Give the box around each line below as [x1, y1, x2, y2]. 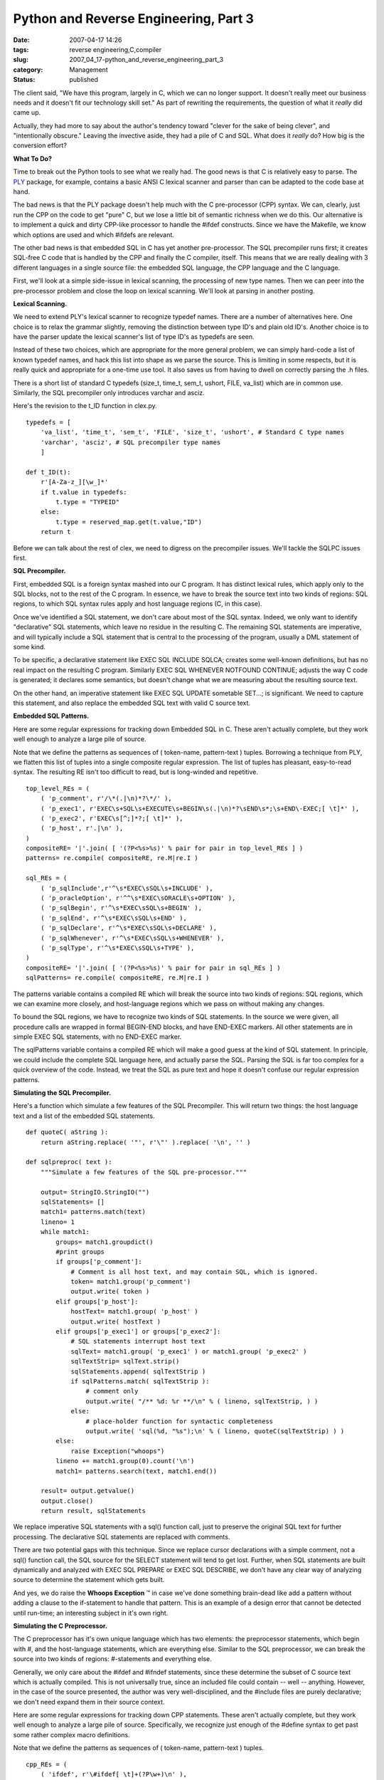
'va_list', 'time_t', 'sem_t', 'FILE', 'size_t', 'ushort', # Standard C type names [40, 428, 345, 436]
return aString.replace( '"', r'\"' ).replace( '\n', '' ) [40, 1138, 251, 1146]
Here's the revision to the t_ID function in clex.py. [13, 402, 157, 410]
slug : [13, 56, 28, 64]
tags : [13, 45, 29, 53]
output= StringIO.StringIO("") [40, 1188, 150, 1196]
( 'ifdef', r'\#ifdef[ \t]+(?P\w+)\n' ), [40, 1770, 188, 1779]
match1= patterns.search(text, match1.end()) [55, 1467, 217, 1475]
